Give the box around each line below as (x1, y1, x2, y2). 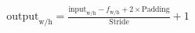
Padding (142, 5, 170, 14)
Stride (109, 17, 129, 26)
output (6, 11, 39, 23)
